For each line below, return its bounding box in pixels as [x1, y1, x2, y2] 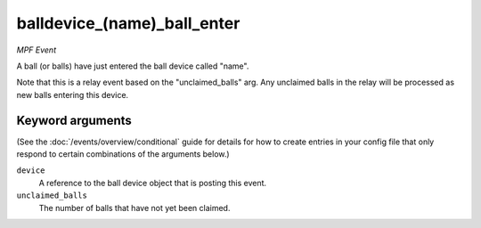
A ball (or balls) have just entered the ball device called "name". [16, 61, 249, 71]
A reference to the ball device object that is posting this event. [38, 177, 267, 188]
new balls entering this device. [16, 89, 129, 100]
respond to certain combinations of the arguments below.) [16, 149, 231, 159]
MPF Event [16, 45, 57, 55]
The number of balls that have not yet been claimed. [38, 202, 231, 213]
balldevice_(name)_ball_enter [16, 13, 240, 33]
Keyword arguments [16, 112, 133, 128]
